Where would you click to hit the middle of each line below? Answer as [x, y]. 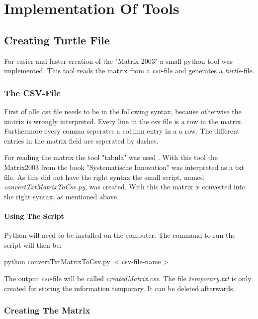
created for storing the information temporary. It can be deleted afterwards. [120, 288]
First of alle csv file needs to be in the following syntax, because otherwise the [123, 111]
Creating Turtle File [57, 40]
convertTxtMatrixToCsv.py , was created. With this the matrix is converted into [125, 187]
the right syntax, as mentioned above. [61, 196]
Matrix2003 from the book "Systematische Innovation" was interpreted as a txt [124, 167]
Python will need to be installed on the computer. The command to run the [120, 235]
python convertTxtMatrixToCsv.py [57, 261]
